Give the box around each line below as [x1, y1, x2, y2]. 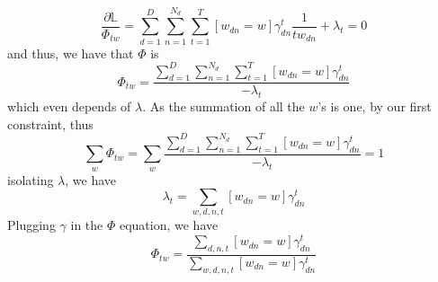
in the [70, 216, 103, 234]
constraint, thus [7, 114, 94, 133]
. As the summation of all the [142, 97, 305, 116]
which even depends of [7, 97, 131, 116]
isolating [7, 170, 54, 189]
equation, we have [119, 216, 219, 234]
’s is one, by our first [317, 97, 432, 116]
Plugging [7, 216, 56, 234]
